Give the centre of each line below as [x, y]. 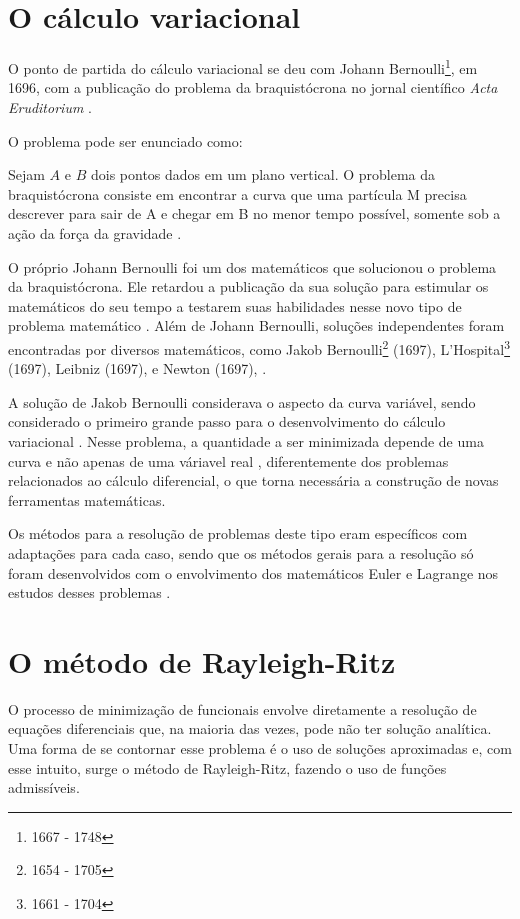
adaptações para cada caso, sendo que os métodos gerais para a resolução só [241, 552]
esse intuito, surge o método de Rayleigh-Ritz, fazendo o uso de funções [227, 767]
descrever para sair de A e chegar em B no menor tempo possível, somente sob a [254, 213]
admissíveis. [44, 787]
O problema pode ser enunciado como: [125, 140]
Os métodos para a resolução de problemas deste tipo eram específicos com [238, 533]
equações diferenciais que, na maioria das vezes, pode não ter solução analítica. [250, 728]
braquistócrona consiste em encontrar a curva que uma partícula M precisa [237, 193]
